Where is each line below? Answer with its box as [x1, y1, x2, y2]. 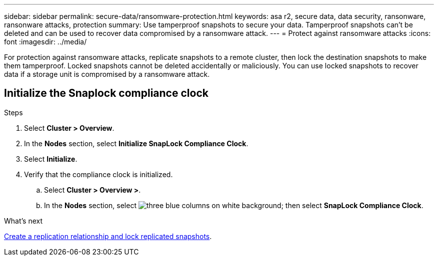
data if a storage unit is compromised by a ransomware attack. [4, 70, 210, 78]
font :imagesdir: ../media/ [4, 37, 87, 46]
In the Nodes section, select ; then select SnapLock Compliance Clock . [44, 201, 423, 210]
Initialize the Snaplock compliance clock [4, 87, 208, 100]
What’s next [4, 216, 43, 225]
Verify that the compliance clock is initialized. [24, 170, 173, 179]
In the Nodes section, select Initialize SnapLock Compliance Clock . [24, 139, 248, 148]
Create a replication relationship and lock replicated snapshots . [4, 232, 212, 241]
